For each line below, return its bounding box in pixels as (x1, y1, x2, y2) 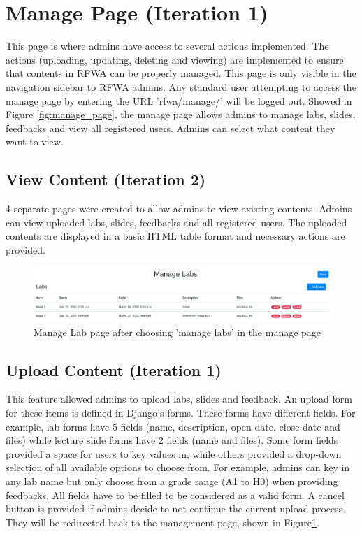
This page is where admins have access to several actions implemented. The (6, 38, 329, 53)
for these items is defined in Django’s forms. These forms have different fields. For (6, 405, 356, 419)
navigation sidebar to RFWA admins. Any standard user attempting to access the (6, 79, 356, 94)
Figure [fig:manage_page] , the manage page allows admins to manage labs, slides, (6, 107, 356, 122)
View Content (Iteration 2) (6, 168, 206, 190)
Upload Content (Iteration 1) (6, 359, 222, 380)
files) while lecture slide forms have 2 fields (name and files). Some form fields (6, 433, 338, 447)
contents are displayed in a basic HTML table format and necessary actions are (6, 229, 345, 243)
